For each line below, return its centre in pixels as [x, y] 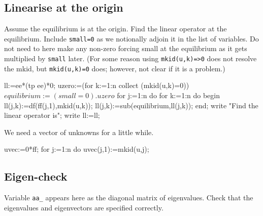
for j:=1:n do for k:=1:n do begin [169, 95]
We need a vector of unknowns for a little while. [79, 132]
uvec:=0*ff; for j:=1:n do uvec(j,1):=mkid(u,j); [77, 149]
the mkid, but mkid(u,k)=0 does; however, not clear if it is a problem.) [115, 68]
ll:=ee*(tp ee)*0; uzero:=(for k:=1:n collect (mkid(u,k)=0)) [97, 85]
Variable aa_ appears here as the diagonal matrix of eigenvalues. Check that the [129, 198]
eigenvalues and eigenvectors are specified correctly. [84, 207]
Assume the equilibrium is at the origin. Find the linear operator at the [116, 29]
